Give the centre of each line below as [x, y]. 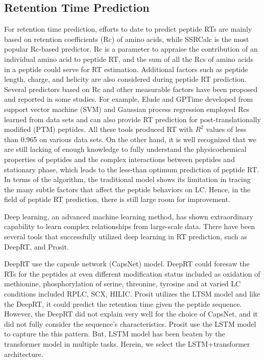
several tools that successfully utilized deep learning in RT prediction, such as [126, 236]
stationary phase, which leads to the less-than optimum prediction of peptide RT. [132, 169]
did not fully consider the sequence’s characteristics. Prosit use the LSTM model [130, 323]
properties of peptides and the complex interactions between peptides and [119, 159]
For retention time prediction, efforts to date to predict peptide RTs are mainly [128, 29]
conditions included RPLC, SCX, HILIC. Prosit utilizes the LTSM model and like [132, 294]
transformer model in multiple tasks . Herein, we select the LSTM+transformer [127, 344]
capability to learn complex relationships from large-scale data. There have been [130, 226]
